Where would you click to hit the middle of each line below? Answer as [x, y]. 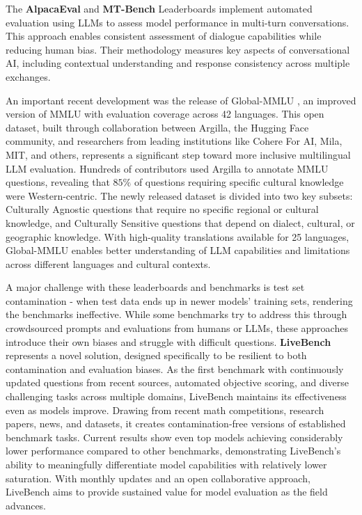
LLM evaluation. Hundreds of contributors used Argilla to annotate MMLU [167, 168]
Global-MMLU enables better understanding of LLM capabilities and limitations [178, 250]
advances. [26, 505]
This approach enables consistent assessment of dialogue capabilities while [164, 36]
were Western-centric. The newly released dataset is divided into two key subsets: [179, 195]
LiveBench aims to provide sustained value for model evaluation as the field [167, 492]
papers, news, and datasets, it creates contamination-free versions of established [176, 423]
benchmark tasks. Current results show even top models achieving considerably [174, 437]
